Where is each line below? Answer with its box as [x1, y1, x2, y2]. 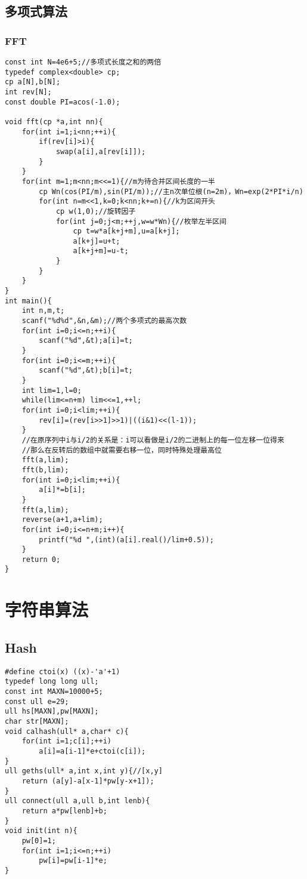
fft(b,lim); [21, 465, 69, 474]
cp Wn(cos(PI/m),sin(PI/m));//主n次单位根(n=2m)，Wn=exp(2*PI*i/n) [39, 187, 303, 196]
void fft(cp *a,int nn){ [5, 117, 103, 126]
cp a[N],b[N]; [5, 78, 61, 87]
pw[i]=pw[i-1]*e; [39, 856, 107, 865]
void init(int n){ [5, 826, 77, 835]
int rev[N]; [5, 87, 52, 96]
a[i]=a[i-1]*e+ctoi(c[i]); [39, 746, 146, 755]
